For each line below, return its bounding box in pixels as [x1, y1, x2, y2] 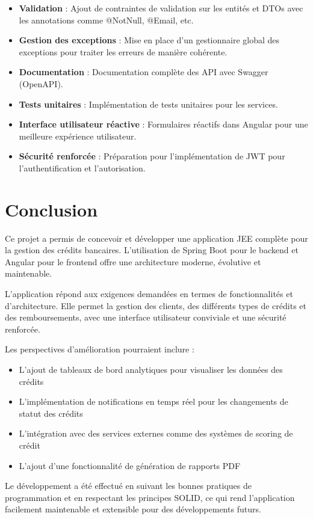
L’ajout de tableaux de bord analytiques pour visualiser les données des [19, 363, 283, 375]
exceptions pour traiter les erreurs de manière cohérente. [19, 45, 228, 58]
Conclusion [5, 197, 98, 221]
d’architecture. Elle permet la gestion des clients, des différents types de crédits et [5, 299, 306, 312]
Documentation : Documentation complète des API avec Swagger [19, 66, 268, 78]
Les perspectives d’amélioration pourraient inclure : [5, 343, 194, 355]
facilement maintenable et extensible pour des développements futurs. [5, 503, 261, 515]
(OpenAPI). [19, 77, 63, 90]
